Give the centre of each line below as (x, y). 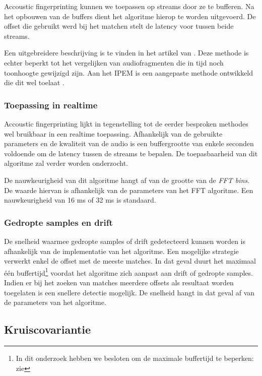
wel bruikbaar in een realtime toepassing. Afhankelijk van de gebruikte (113, 133)
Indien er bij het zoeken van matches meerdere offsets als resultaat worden (119, 282)
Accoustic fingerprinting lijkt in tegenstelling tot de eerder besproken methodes (126, 123)
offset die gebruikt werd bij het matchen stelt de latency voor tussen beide (119, 26)
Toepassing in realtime (51, 105)
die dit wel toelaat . (34, 82)
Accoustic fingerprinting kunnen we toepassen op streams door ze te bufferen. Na (129, 6)
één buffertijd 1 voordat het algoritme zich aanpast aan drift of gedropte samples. (128, 272)
